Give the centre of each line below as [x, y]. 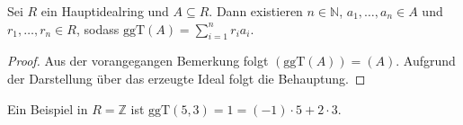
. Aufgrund [426, 61]
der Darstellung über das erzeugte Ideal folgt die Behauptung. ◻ [187, 78]
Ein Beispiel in [48, 108]
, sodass [98, 28]
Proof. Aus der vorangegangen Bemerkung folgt [138, 61]
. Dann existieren [256, 11]
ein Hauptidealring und [105, 11]
